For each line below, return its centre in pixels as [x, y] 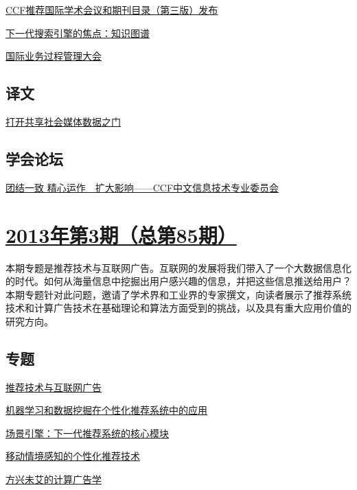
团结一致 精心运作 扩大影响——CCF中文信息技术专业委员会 [142, 187]
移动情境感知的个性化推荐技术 [73, 456]
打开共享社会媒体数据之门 [63, 121]
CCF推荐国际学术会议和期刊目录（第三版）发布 [112, 10]
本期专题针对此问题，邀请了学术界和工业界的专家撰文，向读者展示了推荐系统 [178, 294]
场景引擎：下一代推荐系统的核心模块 [87, 433]
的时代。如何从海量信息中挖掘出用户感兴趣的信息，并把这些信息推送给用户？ [178, 281]
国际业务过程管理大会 [54, 56]
